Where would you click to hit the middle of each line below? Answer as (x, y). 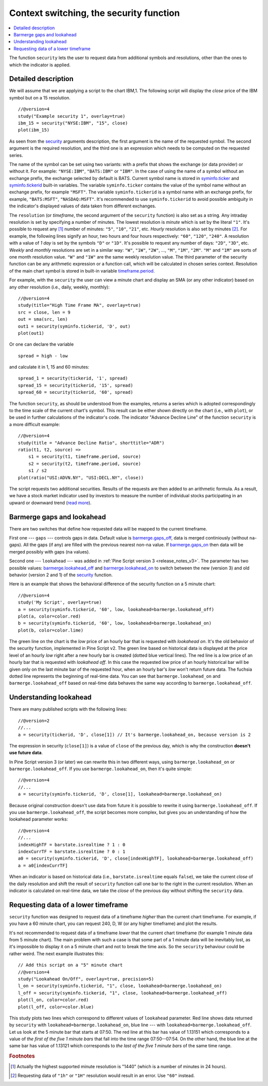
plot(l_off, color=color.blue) (56, 1007)
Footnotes (22, 1056)
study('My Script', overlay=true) (60, 602)
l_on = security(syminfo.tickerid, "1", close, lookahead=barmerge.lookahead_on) (120, 986)
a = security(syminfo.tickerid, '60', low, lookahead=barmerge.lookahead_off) (116, 609)
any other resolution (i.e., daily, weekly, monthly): (59, 287)
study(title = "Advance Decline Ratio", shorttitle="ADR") (91, 443)
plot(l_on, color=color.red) (53, 1000)
